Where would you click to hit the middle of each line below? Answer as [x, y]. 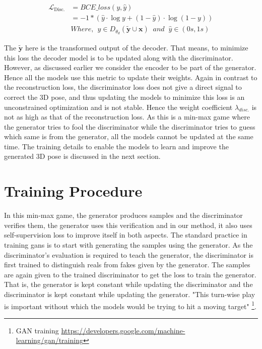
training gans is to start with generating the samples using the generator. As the [128, 244]
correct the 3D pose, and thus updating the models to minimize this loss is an [124, 97]
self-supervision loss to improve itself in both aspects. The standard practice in [126, 235]
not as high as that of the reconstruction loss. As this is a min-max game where [127, 117]
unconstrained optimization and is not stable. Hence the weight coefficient [118, 107]
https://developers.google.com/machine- [123, 330]
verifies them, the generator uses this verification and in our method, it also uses [128, 225]
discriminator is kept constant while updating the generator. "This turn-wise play [130, 294]
